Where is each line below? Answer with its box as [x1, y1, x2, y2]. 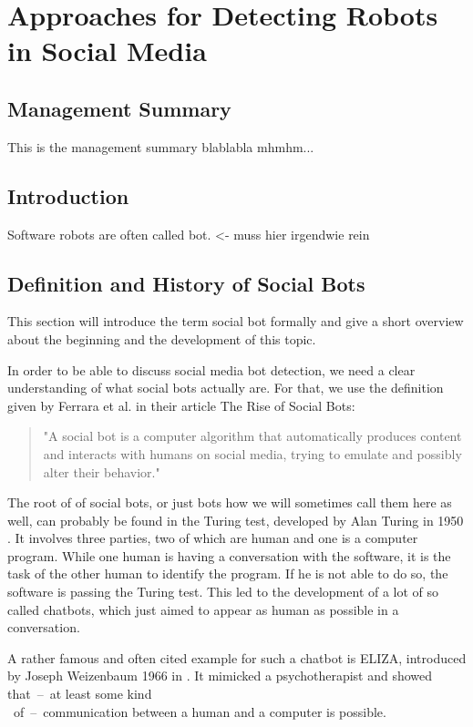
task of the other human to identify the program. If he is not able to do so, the [7, 564, 448, 583]
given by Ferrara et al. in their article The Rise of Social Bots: [7, 395, 355, 415]
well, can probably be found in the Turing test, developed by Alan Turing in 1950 [7, 510, 464, 529]
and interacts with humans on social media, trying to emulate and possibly [43, 444, 462, 463]
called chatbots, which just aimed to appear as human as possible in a [7, 599, 399, 619]
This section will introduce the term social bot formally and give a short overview [7, 312, 464, 331]
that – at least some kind [7, 684, 152, 703]
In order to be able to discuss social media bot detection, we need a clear [7, 360, 416, 379]
